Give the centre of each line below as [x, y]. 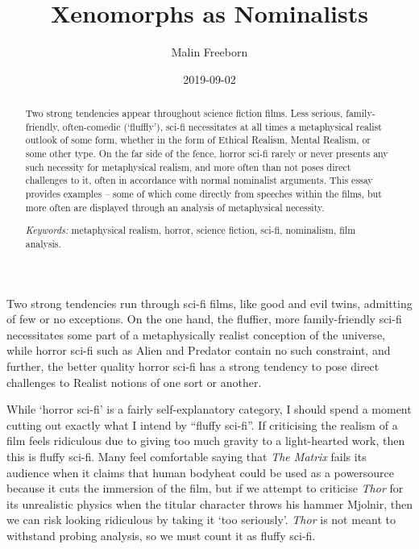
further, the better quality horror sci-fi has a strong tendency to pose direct [193, 366]
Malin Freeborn [209, 52]
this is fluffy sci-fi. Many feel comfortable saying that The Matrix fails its [187, 456]
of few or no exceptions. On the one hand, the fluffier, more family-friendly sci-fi [204, 319]
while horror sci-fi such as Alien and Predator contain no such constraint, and [199, 350]
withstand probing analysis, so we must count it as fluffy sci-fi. [161, 535]
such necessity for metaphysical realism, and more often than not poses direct [188, 166]
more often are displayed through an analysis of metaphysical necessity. [175, 207]
